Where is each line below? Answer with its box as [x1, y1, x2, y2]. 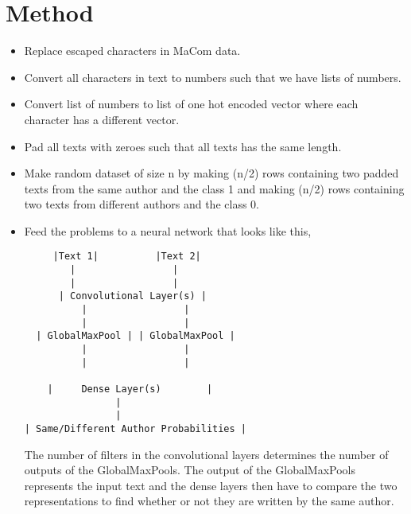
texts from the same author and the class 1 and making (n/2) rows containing [24, 180, 405, 197]
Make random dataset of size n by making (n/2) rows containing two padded [24, 165, 399, 181]
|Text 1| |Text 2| [52, 251, 201, 263]
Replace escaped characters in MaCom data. [24, 42, 241, 59]
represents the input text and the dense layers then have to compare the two [24, 477, 397, 493]
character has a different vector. [24, 111, 180, 127]
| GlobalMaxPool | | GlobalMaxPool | [36, 330, 235, 342]
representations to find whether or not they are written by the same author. [24, 493, 394, 509]
